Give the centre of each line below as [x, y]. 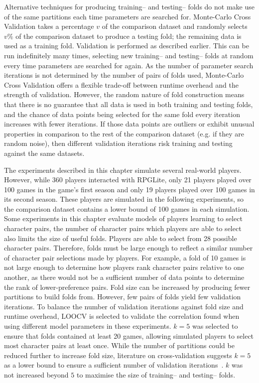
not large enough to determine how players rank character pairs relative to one [124, 267]
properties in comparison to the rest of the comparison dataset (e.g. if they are [124, 133]
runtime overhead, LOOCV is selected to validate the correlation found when [122, 316]
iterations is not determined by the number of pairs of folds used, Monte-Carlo [124, 75]
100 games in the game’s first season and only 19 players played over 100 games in [129, 189]
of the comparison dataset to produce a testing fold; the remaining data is [129, 36]
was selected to [215, 326]
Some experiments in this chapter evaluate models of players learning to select [123, 218]
